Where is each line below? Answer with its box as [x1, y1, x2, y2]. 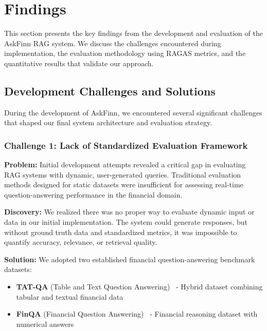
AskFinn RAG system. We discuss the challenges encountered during [4, 37, 221, 48]
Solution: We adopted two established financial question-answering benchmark [4, 254, 255, 264]
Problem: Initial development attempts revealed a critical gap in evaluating [4, 159, 246, 170]
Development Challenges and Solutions [4, 83, 216, 99]
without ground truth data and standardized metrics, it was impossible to [4, 226, 237, 237]
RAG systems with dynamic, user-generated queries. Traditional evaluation [4, 169, 241, 180]
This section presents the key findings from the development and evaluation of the [4, 28, 263, 38]
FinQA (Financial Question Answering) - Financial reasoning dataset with [16, 308, 258, 319]
